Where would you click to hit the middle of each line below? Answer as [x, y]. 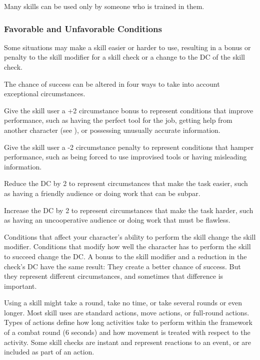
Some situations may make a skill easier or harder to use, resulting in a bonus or [127, 47]
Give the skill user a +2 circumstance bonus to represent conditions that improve [129, 110]
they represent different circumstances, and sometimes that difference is [114, 276]
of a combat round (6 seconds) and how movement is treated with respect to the [127, 332]
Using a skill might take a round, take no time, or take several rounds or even [123, 303]
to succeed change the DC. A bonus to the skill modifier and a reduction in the [125, 256]
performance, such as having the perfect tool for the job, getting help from [118, 120]
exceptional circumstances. [45, 94]
